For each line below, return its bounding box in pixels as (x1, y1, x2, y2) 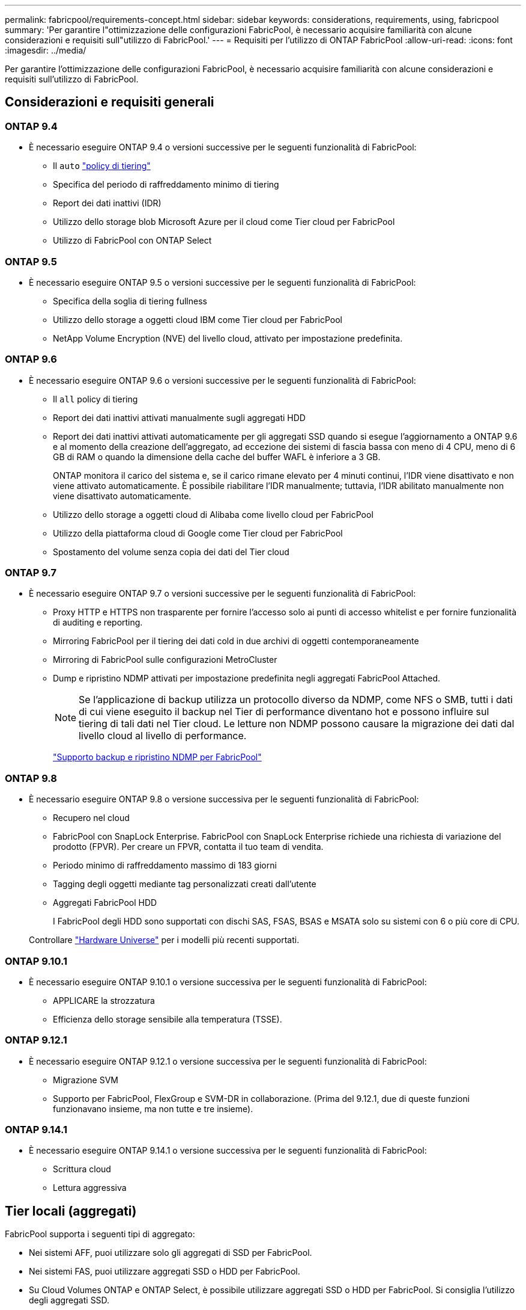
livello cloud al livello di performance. (79, 730, 247, 742)
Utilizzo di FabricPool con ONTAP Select (53, 235, 212, 246)
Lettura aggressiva (53, 1182, 127, 1193)
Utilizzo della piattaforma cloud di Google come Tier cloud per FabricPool (53, 527, 343, 538)
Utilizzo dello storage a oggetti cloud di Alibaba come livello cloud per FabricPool (53, 509, 373, 520)
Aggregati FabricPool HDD (53, 897, 157, 908)
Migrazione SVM (53, 1074, 118, 1085)
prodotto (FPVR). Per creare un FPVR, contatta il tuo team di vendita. (53, 841, 324, 852)
